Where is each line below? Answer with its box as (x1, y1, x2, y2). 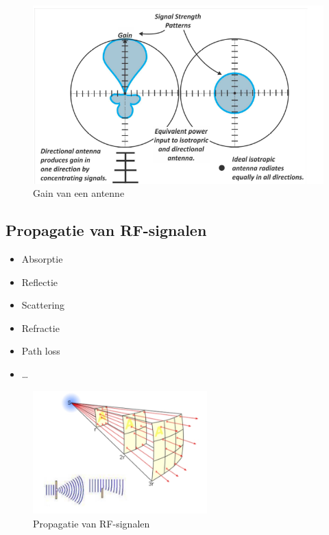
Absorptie (21, 251, 63, 265)
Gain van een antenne (33, 186, 125, 200)
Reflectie (21, 274, 58, 289)
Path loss (21, 344, 60, 358)
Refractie (21, 320, 60, 335)
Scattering (21, 298, 65, 312)
